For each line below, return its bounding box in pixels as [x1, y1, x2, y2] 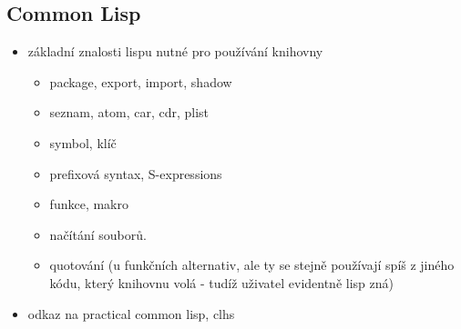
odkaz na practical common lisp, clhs [27, 304, 235, 323]
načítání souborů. [49, 224, 147, 244]
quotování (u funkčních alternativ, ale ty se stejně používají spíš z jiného [49, 255, 455, 274]
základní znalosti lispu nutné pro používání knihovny [27, 42, 323, 61]
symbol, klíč [49, 133, 117, 152]
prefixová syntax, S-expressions [49, 164, 222, 183]
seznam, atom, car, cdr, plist [49, 103, 210, 122]
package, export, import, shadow [49, 72, 232, 91]
